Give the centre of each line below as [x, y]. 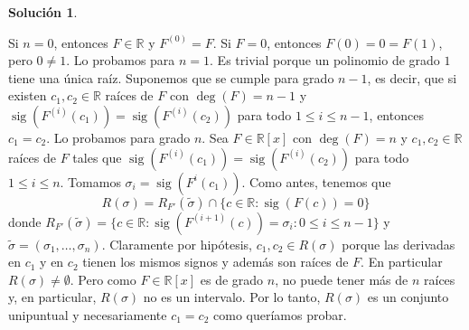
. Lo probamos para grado [118, 137]
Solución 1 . [43, 12]
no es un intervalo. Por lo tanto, [232, 297]
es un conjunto [408, 297]
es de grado [232, 279]
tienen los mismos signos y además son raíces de [216, 262]
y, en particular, [52, 297]
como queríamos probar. [280, 314]
